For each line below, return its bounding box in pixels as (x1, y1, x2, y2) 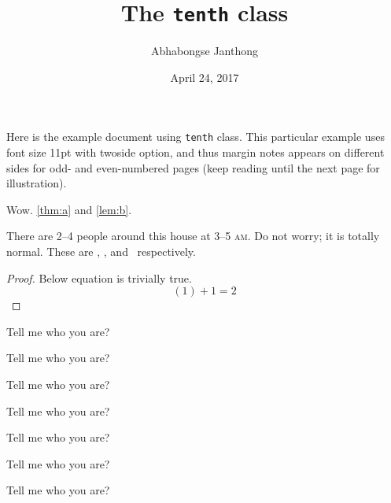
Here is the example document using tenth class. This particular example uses (6, 128, 385, 145)
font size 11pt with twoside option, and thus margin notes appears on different (6, 144, 385, 161)
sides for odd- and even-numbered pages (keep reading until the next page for (6, 159, 380, 176)
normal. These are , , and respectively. (6, 243, 196, 260)
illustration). (6, 175, 67, 191)
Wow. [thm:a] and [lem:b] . (6, 201, 132, 217)
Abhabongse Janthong (150, 43, 259, 59)
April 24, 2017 (170, 68, 239, 85)
